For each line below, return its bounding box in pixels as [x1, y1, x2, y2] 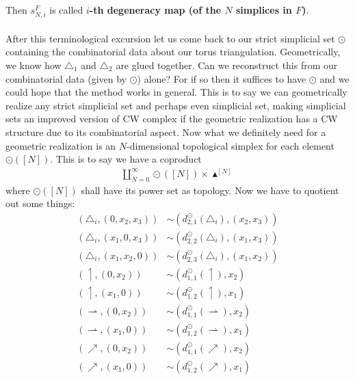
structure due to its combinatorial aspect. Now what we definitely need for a [5, 124, 326, 139]
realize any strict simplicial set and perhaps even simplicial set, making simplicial [5, 98, 346, 112]
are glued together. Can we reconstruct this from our [116, 57, 338, 72]
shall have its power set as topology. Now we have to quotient [81, 182, 339, 197]
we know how [5, 57, 62, 72]
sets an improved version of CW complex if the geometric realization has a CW [5, 111, 338, 126]
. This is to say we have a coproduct [50, 152, 202, 166]
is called [49, 3, 83, 16]
